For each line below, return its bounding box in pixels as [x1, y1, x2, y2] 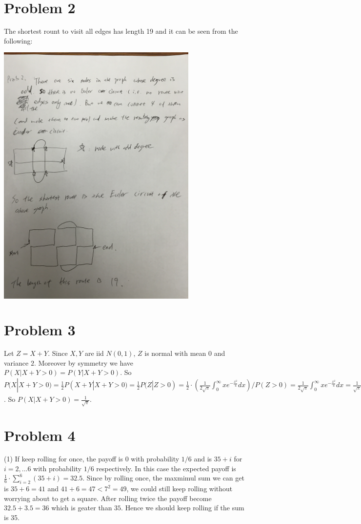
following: [4, 35, 33, 45]
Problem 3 [4, 320, 76, 339]
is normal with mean [144, 348, 206, 358]
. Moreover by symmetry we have [34, 357, 134, 368]
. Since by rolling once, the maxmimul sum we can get [82, 473, 244, 483]
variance [4, 357, 29, 368]
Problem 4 [4, 425, 76, 445]
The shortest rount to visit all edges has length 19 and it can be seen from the [4, 26, 238, 36]
